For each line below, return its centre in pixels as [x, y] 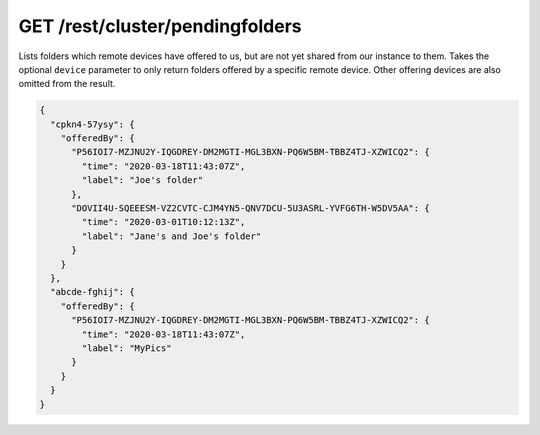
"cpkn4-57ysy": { [92, 124]
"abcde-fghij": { [92, 292]
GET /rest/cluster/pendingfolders [160, 26]
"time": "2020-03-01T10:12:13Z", [163, 222]
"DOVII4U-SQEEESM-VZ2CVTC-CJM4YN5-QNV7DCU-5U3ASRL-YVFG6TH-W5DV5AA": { [250, 208]
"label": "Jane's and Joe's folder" [171, 236]
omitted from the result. [67, 84]
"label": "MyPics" [126, 348]
